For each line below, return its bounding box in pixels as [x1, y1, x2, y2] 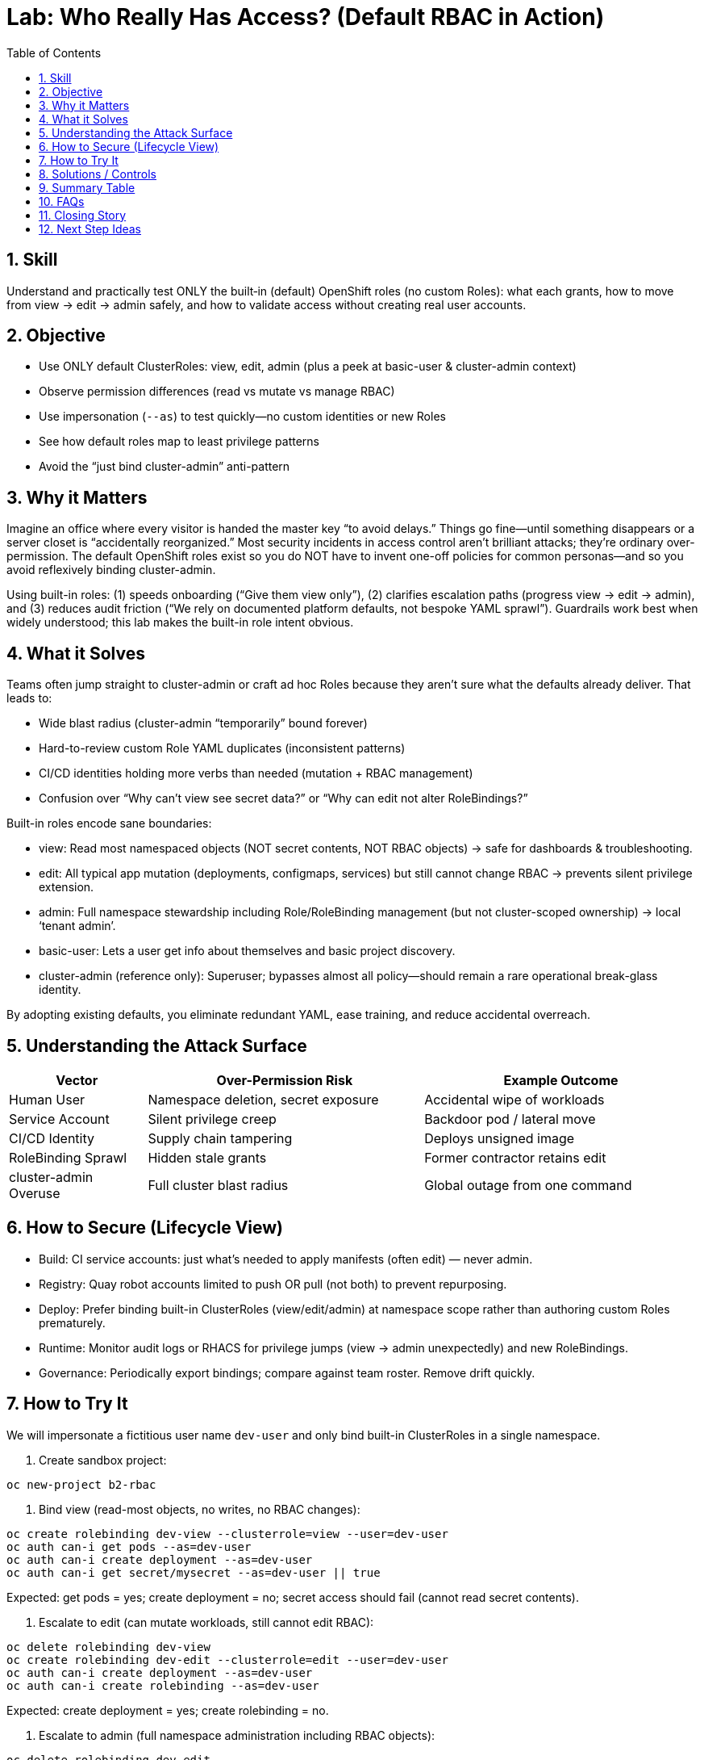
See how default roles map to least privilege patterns [39, 434, 319, 449]
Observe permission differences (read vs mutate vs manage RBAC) [39, 384, 395, 399]
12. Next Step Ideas [39, 221, 142, 236]
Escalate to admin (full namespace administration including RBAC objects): [39, 1728, 435, 1742]
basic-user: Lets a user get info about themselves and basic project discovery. [39, 944, 456, 958]
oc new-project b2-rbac [6, 1477, 156, 1491]
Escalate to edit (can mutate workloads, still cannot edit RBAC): [39, 1615, 374, 1629]
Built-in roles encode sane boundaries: [6, 816, 212, 831]
